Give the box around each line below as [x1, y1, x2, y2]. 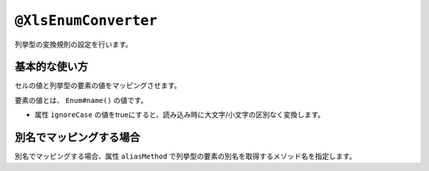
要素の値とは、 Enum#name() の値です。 [14, 95, 149, 104]
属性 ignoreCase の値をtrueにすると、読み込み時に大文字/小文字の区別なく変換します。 [34, 110, 325, 120]
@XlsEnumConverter [14, 12, 158, 29]
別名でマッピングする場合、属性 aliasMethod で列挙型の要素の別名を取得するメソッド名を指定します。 [14, 151, 357, 161]
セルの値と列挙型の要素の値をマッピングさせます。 [14, 81, 182, 90]
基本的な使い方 [14, 60, 88, 74]
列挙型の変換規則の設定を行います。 [14, 40, 133, 49]
